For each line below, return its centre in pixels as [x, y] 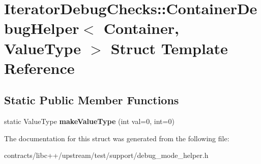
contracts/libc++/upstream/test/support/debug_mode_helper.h [106, 155]
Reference [39, 68]
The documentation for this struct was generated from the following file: [117, 138]
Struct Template [169, 48]
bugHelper [42, 28]
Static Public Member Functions [92, 100]
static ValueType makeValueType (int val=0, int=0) [89, 121]
